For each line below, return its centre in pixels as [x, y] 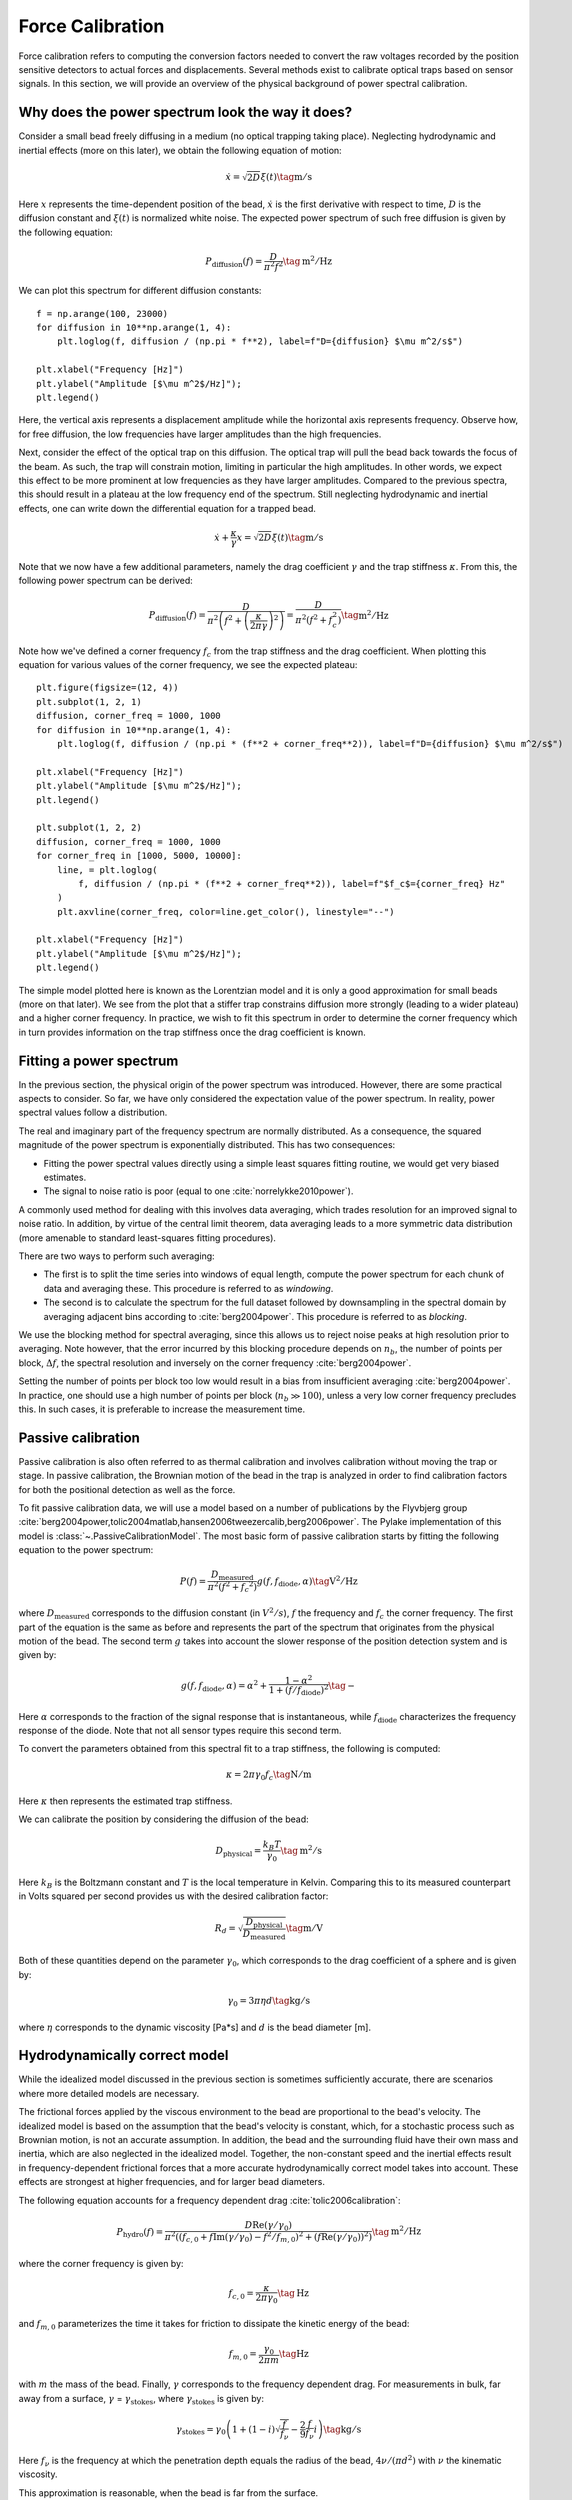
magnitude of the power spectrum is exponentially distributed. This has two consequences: [207, 1145]
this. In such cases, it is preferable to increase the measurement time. [161, 1409]
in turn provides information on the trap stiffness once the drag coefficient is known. [192, 1032]
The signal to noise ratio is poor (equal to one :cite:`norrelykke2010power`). [198, 1191]
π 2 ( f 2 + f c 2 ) [232, 1587]
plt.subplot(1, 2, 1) [89, 701]
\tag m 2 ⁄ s [301, 1849]
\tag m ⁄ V [304, 1928]
